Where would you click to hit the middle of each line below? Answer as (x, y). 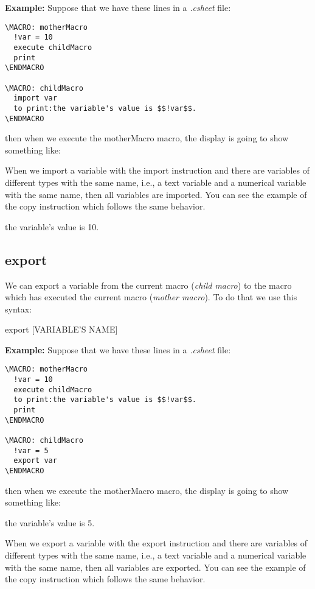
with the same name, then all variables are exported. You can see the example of (155, 567)
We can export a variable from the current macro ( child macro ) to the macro (148, 285)
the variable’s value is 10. (52, 226)
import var (35, 98)
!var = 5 (31, 450)
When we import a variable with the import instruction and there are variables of (157, 170)
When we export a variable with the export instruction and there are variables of (156, 543)
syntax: (19, 309)
